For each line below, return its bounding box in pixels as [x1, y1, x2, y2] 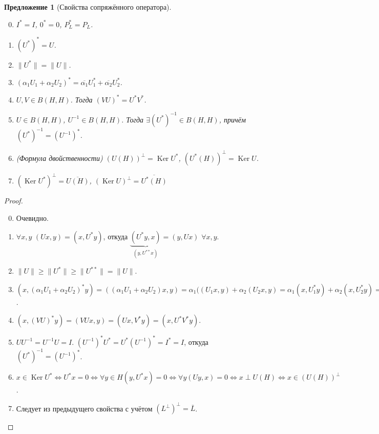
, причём [219, 114, 246, 125]
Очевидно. [16, 213, 49, 223]
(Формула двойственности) [16, 152, 103, 163]
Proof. [4, 195, 23, 206]
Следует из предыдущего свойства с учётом [16, 403, 153, 414]
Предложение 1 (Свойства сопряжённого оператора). [4, 2, 172, 12]
